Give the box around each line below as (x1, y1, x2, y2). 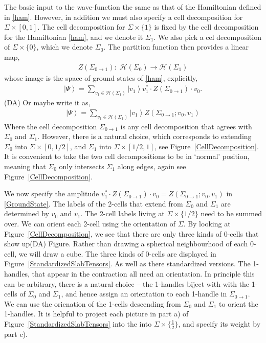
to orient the (219, 298, 258, 309)
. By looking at (183, 218, 231, 228)
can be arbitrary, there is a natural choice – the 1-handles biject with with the (4, 278, 250, 289)
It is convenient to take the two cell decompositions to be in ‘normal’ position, (4, 151, 250, 162)
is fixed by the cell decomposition (154, 21, 259, 32)
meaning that (4, 161, 46, 172)
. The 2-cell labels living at (80, 208, 165, 219)
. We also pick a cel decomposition (153, 31, 261, 42)
